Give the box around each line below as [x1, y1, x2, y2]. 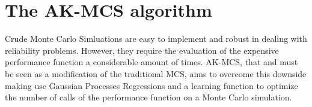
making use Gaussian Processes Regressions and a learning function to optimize [5, 79, 298, 91]
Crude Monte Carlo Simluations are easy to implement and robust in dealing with [5, 32, 307, 45]
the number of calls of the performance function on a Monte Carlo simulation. [5, 91, 292, 103]
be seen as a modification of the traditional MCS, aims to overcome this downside [5, 67, 307, 80]
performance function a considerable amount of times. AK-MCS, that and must [5, 56, 298, 68]
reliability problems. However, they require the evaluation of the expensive [5, 44, 279, 56]
